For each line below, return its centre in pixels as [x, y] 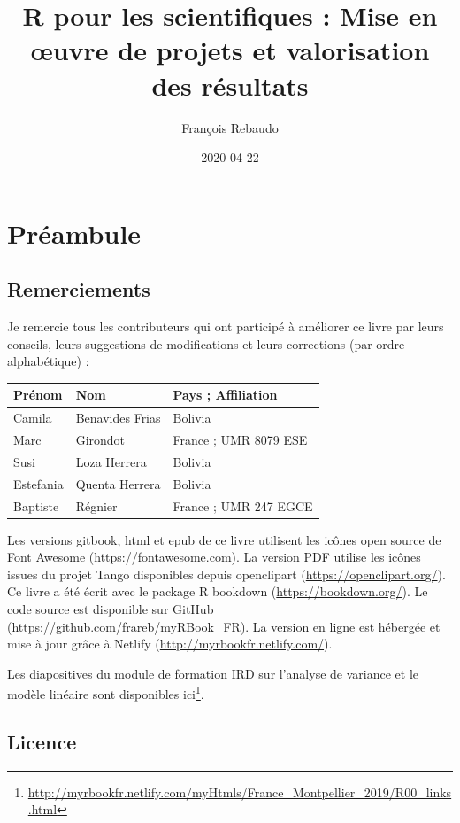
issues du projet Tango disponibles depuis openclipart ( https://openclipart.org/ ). [226, 574]
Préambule [74, 233]
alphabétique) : [48, 361]
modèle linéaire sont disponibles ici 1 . [106, 693]
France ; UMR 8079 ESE [240, 440]
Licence [42, 742]
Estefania [38, 483]
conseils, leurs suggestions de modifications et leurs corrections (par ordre [206, 343]
